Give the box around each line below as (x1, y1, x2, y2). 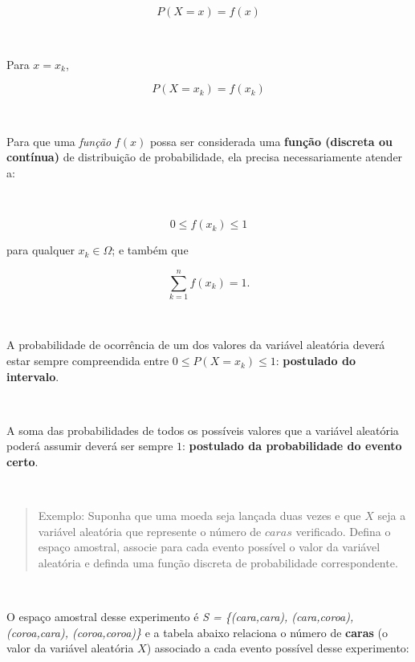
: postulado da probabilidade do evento (182, 437, 402, 454)
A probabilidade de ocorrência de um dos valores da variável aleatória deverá (6, 336, 385, 353)
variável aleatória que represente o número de (38, 522, 262, 539)
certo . (6, 453, 39, 470)
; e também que (112, 242, 189, 258)
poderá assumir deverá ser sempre (6, 437, 173, 454)
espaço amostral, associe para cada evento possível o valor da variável (38, 538, 380, 555)
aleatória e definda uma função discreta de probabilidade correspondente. (38, 554, 398, 571)
